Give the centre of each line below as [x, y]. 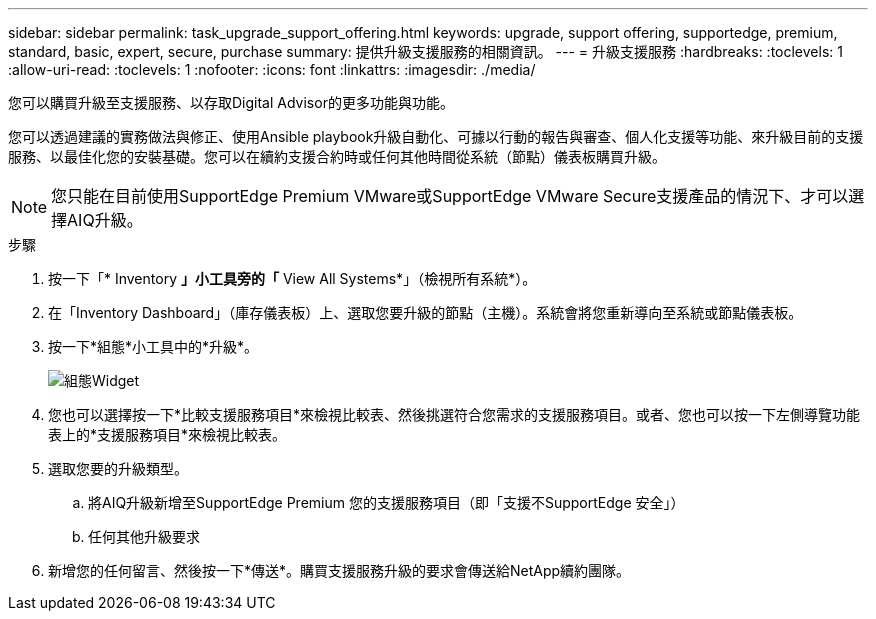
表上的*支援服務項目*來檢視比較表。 [167, 434]
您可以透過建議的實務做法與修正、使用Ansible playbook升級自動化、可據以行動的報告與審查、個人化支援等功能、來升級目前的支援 [436, 136]
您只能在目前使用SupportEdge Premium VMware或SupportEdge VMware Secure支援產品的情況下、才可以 [450, 196]
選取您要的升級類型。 [118, 468]
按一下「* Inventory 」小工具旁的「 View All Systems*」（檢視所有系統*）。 [292, 278]
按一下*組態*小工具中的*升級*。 [153, 346]
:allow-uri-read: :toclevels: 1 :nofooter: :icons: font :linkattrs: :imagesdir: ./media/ [272, 69]
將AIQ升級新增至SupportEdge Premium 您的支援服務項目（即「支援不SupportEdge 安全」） [386, 502]
